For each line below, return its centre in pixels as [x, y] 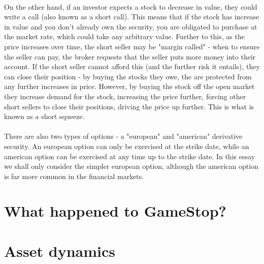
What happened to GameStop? [115, 211]
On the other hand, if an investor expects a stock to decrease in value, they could [131, 6]
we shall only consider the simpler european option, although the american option [131, 166]
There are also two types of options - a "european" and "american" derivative [123, 136]
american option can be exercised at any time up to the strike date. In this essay [129, 156]
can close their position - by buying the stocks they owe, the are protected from [128, 76]
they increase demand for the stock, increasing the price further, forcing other [125, 96]
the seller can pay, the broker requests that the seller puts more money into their [130, 56]
